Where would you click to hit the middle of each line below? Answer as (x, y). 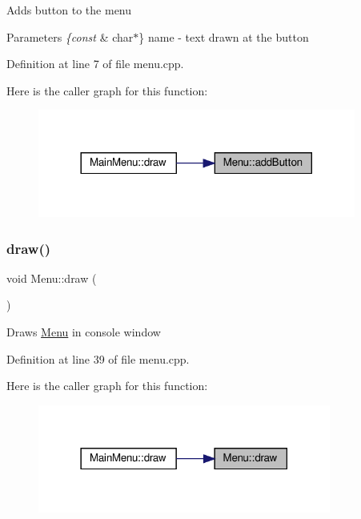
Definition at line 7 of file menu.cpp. (95, 64)
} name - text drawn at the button (224, 36)
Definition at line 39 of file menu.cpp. (98, 358)
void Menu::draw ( (52, 278)
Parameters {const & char (70, 36)
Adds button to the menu (69, 10)
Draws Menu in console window (84, 332)
